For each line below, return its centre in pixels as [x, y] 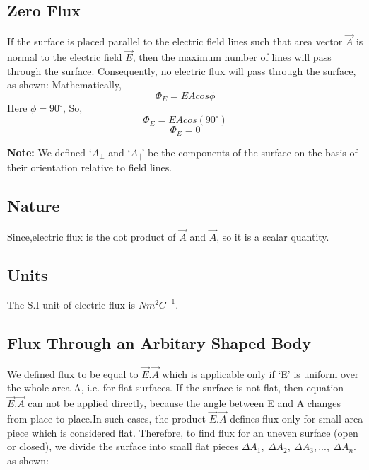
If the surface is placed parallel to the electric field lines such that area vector [175, 41]
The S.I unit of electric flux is [71, 304]
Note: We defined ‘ [49, 152]
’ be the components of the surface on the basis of [250, 152]
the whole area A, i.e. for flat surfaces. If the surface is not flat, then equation [176, 388]
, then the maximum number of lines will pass [232, 57]
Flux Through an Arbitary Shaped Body [159, 342]
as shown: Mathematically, [64, 85]
